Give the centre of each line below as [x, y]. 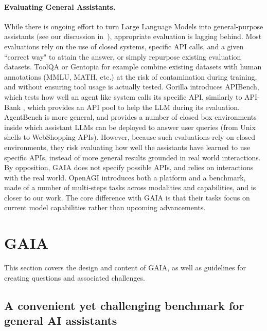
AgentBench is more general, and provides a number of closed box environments [130, 117]
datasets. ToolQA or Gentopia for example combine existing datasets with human [133, 67]
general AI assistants [61, 320]
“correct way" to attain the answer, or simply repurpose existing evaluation [123, 56]
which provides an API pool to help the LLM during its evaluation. [133, 107]
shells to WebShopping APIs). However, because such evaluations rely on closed [130, 137]
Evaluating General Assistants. [60, 6]
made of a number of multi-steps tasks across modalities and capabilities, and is [130, 187]
